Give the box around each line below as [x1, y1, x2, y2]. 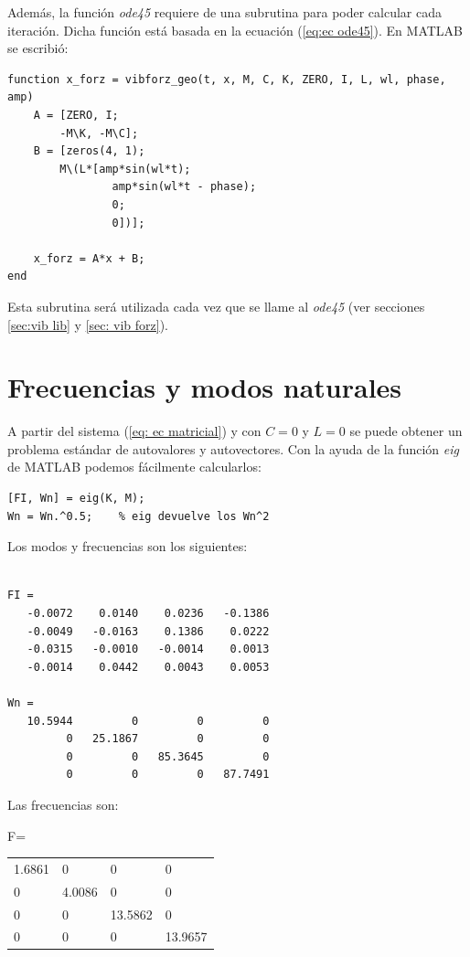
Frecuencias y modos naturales [7, 368, 402, 406]
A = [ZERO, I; [33, 108, 119, 122]
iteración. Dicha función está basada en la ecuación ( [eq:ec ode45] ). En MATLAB [7, 20, 463, 39]
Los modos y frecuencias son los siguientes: [7, 537, 248, 556]
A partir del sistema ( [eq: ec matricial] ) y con [7, 421, 262, 441]
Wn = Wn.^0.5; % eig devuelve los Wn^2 [7, 509, 270, 523]
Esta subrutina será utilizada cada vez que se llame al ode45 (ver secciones [7, 296, 425, 315]
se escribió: [7, 38, 69, 58]
